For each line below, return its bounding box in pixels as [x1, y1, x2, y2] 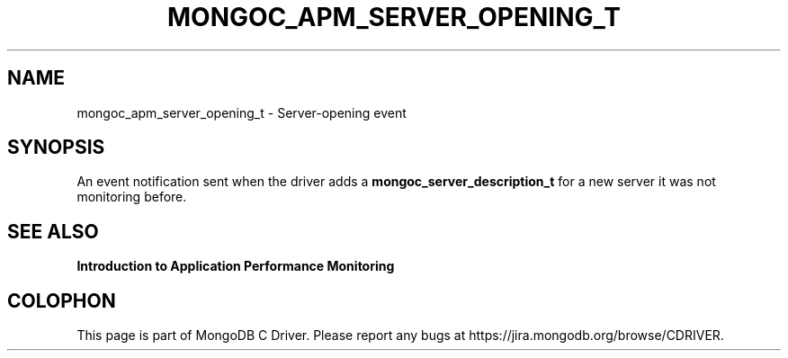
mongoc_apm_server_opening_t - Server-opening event [76, 104, 407, 121]
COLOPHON [7, 289, 116, 312]
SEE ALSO [7, 219, 99, 243]
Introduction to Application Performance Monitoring [76, 258, 395, 274]
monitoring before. [76, 189, 187, 205]
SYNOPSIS [7, 136, 105, 159]
